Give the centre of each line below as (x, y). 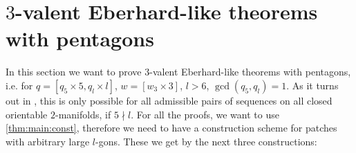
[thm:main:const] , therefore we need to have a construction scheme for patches (171, 128)
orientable (27, 114)
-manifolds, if (83, 114)
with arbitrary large (48, 141)
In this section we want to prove (74, 72)
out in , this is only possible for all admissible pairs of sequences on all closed (169, 100)
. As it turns (312, 85)
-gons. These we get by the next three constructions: (206, 141)
